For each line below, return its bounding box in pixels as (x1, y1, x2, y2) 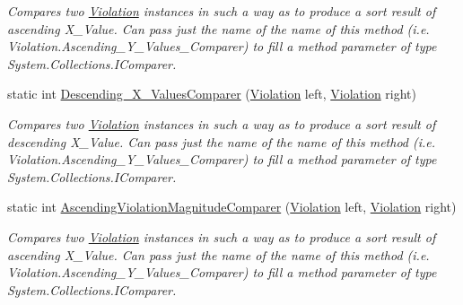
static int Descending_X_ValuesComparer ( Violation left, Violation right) (7, 84, 416, 103)
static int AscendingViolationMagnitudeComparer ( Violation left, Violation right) (7, 197, 457, 216)
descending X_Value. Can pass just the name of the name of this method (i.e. (7, 132, 436, 151)
